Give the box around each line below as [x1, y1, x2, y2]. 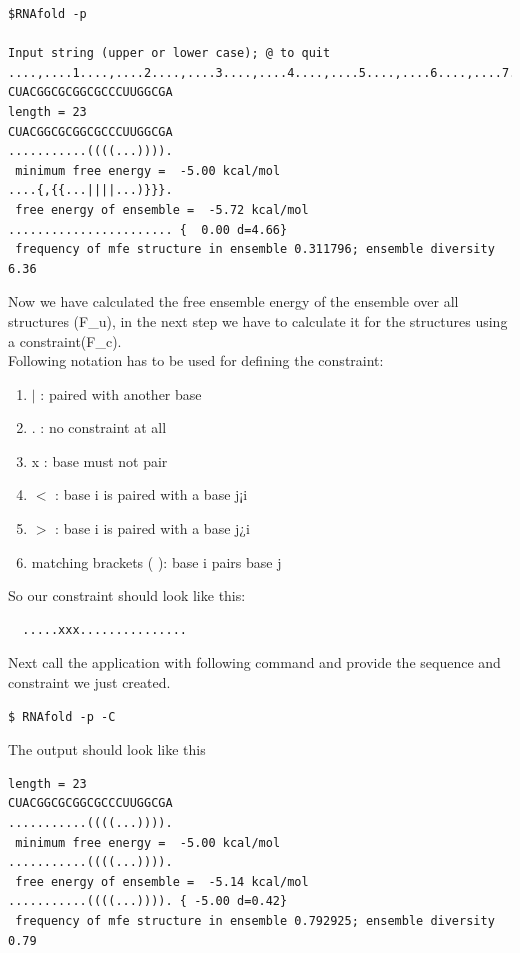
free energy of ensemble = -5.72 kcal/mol [15, 202, 309, 217]
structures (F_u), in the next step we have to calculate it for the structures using [8, 310, 508, 331]
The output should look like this [8, 739, 206, 760]
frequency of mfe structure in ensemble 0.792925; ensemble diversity [15, 913, 495, 928]
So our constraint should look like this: [8, 585, 246, 606]
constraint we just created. [8, 672, 171, 693]
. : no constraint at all [31, 417, 167, 438]
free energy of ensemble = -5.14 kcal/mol [15, 874, 309, 889]
